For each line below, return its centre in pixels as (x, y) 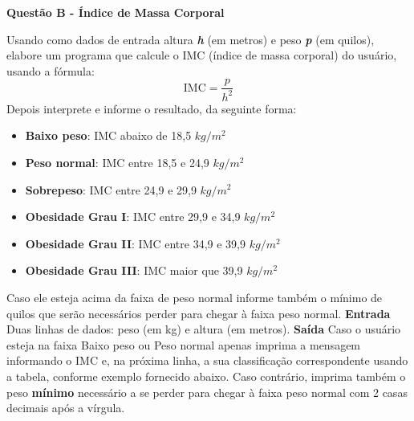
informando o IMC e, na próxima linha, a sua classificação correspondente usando (207, 360)
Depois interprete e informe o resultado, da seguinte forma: (152, 108)
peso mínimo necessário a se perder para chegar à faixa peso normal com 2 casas (207, 392)
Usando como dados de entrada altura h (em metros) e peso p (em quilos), (191, 39)
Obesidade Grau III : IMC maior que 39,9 (134, 270)
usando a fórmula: (51, 70)
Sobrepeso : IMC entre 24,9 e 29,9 (111, 189)
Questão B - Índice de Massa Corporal (116, 12)
